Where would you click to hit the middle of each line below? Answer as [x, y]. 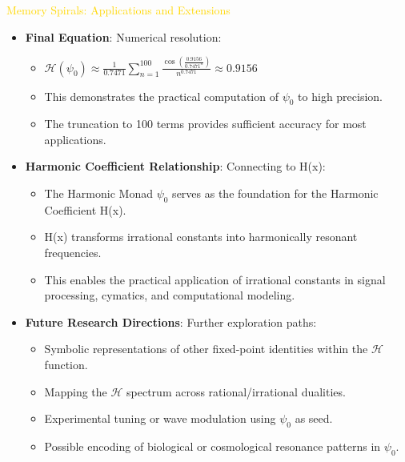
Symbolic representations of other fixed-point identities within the [206, 349]
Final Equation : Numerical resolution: [123, 36]
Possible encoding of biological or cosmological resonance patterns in [213, 446]
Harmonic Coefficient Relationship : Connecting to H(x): [175, 166]
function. [66, 365]
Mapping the [76, 391]
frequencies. [73, 253]
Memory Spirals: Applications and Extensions [118, 10]
